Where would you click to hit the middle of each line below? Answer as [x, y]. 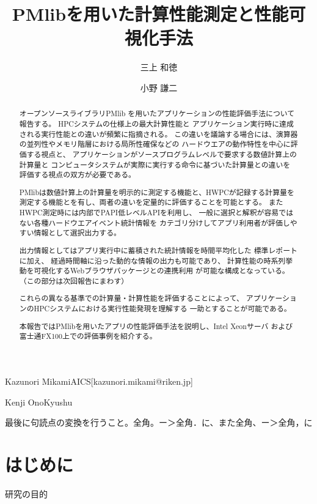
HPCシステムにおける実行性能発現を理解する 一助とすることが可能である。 [162, 309]
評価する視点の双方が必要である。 [77, 175]
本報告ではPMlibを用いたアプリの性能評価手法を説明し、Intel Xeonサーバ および [156, 326]
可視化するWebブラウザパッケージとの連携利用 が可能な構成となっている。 [162, 271]
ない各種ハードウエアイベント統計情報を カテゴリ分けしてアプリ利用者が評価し [155, 222]
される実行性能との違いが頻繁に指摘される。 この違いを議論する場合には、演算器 [158, 134]
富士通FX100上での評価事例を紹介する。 [88, 336]
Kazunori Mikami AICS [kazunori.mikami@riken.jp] [99, 381]
